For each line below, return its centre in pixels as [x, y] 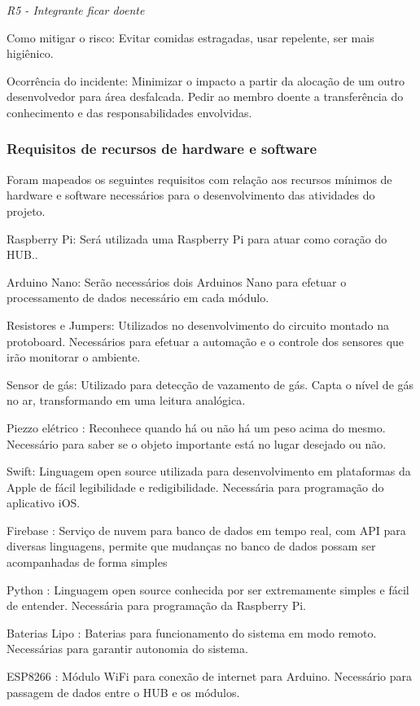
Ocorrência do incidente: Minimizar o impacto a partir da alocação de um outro [206, 80]
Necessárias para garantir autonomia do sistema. [127, 649]
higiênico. [30, 53]
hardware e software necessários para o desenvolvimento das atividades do [191, 195]
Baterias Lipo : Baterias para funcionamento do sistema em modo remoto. [192, 632]
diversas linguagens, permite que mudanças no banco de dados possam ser [191, 546]
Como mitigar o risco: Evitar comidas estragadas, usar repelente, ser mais [190, 37]
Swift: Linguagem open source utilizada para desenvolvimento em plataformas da [209, 471]
